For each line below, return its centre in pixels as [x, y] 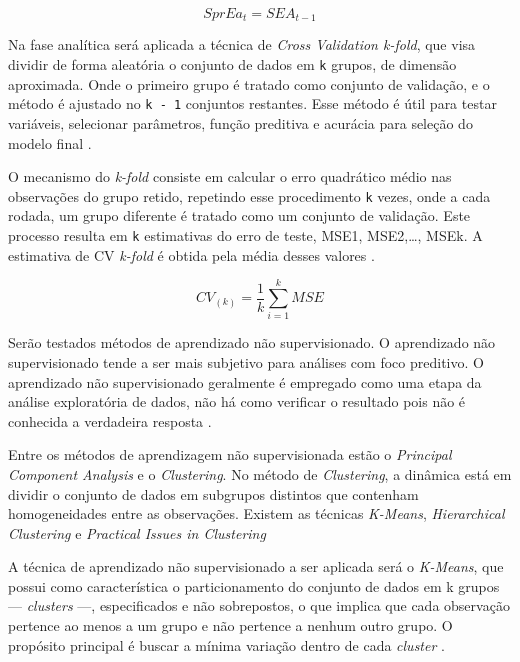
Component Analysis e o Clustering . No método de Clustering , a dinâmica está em [260, 473]
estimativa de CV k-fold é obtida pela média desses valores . [191, 254]
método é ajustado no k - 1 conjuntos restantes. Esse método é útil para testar [252, 103]
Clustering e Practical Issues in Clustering [137, 532]
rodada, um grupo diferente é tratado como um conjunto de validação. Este [239, 215]
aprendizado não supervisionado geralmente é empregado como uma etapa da [245, 381]
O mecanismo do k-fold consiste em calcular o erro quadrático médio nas [230, 176]
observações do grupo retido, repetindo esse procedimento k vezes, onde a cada [249, 195]
